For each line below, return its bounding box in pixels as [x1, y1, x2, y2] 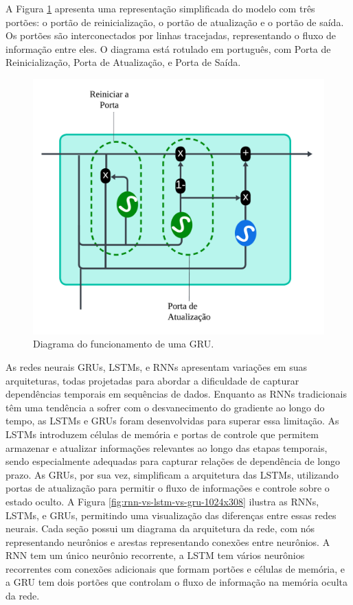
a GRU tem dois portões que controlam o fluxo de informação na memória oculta [5, 575, 348, 589]
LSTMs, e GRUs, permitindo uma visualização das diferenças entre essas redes [5, 507, 337, 522]
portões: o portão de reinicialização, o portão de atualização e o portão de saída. [5, 14, 344, 29]
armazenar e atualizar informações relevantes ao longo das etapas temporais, [5, 440, 328, 455]
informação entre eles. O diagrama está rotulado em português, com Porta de [5, 41, 331, 56]
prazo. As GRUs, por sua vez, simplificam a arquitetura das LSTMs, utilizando [5, 467, 339, 481]
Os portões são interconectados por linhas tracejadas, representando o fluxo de [5, 28, 337, 43]
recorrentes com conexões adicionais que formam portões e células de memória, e [5, 561, 345, 575]
